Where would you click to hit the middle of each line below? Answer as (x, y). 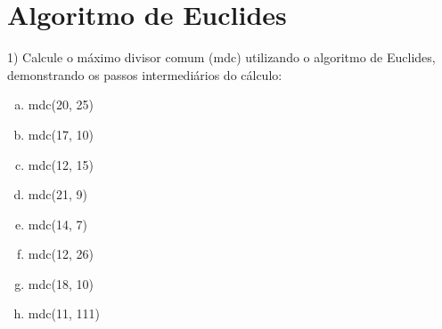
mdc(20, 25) (61, 104)
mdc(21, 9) (57, 194)
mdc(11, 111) (64, 313)
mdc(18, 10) (61, 283)
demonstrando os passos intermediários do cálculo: (145, 74)
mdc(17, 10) (61, 134)
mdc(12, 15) (61, 164)
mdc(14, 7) (57, 224)
